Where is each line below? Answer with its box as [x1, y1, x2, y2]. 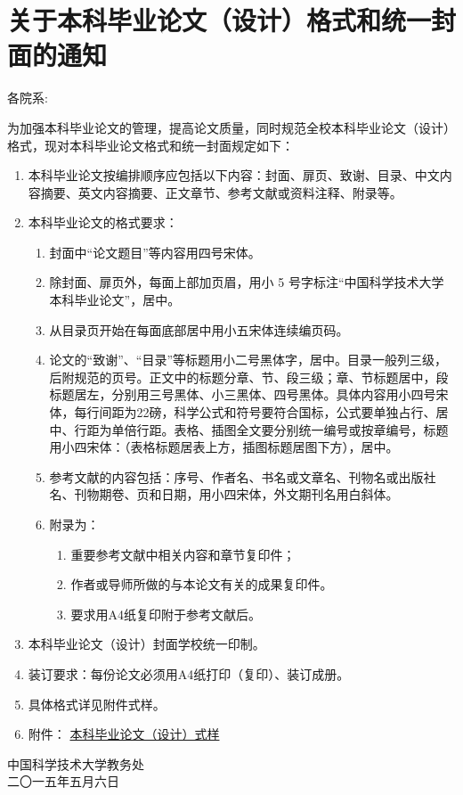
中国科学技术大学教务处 [7, 754, 144, 773]
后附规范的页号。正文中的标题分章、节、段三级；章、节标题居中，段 [49, 367, 449, 386]
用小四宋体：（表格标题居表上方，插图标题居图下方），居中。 [49, 438, 399, 456]
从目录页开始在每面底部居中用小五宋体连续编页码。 [49, 320, 349, 339]
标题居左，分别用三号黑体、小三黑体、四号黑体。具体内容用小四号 [49, 385, 436, 404]
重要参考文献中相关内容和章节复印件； [70, 545, 296, 563]
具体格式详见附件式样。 [28, 694, 166, 713]
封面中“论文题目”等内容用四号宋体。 [49, 242, 261, 261]
